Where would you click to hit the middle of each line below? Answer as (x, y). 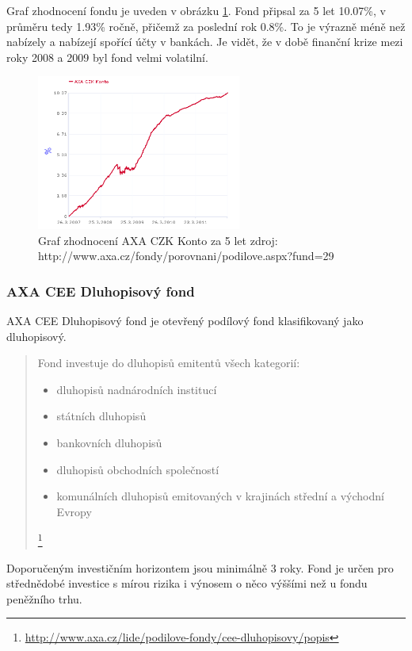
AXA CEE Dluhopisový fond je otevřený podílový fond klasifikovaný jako (185, 320)
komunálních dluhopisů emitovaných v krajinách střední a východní (220, 496)
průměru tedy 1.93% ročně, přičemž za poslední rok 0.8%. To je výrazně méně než (206, 26)
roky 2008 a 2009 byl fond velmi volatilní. (107, 57)
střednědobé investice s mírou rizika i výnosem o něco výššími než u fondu (187, 583)
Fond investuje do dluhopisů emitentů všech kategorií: (169, 363)
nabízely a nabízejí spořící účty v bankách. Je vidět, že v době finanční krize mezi (205, 42)
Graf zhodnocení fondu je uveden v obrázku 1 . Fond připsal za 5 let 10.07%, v (196, 10)
